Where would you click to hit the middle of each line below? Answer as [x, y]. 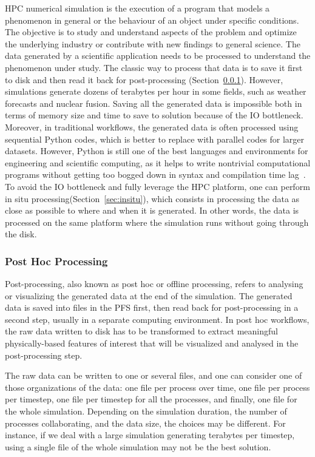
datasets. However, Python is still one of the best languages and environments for [157, 151]
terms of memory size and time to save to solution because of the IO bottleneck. [154, 115]
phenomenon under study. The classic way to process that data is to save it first [154, 67]
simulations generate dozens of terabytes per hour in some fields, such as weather [156, 91]
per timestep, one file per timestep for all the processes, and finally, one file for [151, 399]
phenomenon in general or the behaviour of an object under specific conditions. [152, 20]
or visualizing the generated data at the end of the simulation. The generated [149, 295]
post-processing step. [44, 355]
